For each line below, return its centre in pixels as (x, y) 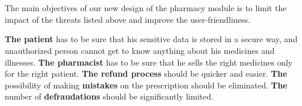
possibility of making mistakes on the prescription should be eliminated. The (146, 85)
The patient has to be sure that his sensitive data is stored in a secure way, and (151, 39)
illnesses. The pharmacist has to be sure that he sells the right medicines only (149, 62)
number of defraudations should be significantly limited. (109, 96)
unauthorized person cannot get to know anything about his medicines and (140, 50)
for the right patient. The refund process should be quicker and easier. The (146, 73)
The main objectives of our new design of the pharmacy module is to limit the (146, 8)
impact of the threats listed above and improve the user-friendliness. (127, 19)
